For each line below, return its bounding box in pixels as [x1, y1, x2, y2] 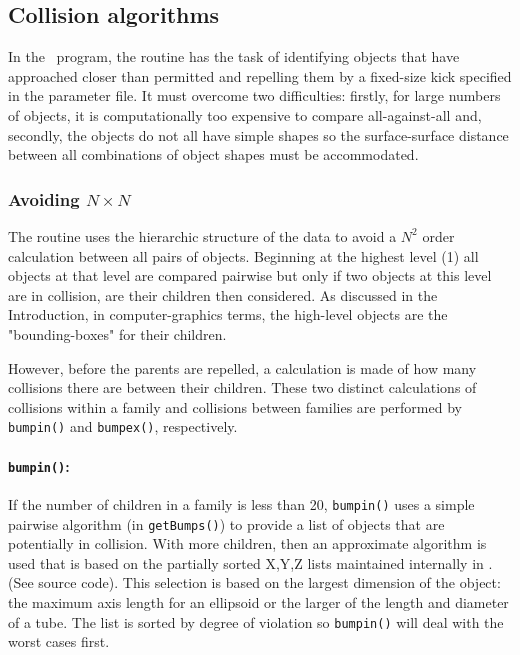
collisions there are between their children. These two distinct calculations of [8, 377, 477, 398]
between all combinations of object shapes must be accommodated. [8, 144, 419, 165]
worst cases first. [8, 631, 110, 652]
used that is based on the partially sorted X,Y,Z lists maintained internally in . [8, 552, 493, 573]
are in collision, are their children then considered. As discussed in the [8, 284, 438, 305]
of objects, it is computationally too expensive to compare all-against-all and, [8, 104, 482, 125]
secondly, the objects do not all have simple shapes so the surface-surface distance [8, 124, 509, 145]
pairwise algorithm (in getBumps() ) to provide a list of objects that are [8, 513, 445, 534]
